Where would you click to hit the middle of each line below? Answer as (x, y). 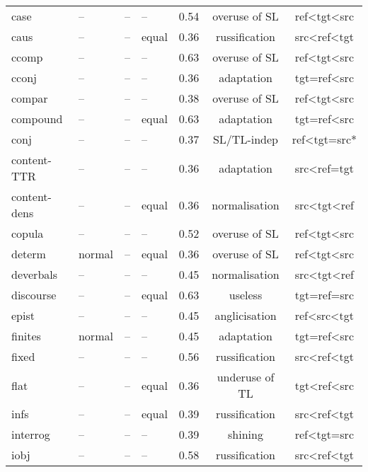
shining (246, 434)
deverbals (35, 274)
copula (28, 233)
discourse (34, 295)
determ (29, 254)
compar (30, 98)
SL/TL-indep (245, 139)
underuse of (246, 377)
